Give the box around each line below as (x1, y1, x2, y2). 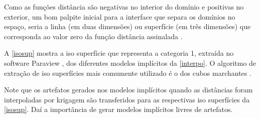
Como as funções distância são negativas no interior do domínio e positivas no (4, 2, 244, 12)
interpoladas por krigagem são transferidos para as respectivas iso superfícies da (4, 94, 250, 104)
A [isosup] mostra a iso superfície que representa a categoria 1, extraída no (4, 48, 234, 58)
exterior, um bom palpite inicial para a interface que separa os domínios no (4, 11, 235, 22)
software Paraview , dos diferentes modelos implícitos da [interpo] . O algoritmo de (4, 57, 256, 68)
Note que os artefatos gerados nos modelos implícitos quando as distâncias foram (4, 84, 253, 95)
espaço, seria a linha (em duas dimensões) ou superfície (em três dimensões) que (4, 21, 251, 32)
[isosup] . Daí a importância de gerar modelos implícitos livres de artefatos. (4, 104, 233, 114)
